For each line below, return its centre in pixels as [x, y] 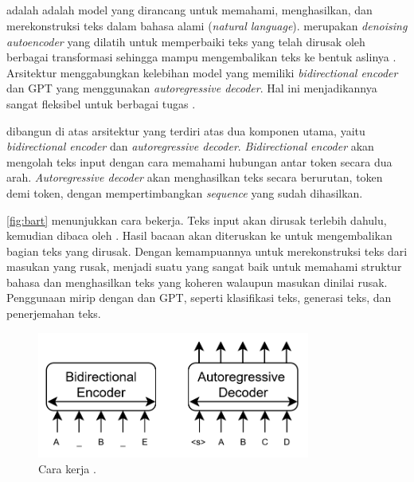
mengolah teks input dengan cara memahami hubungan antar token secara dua [199, 161]
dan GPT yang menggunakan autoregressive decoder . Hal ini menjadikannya [192, 88]
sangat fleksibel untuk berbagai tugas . [101, 103]
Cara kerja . [67, 468]
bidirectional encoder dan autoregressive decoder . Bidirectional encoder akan [190, 146]
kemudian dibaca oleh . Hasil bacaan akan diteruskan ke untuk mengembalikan [199, 235]
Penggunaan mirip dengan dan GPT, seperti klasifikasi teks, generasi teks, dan [199, 298]
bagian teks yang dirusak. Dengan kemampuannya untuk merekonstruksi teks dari [207, 251]
